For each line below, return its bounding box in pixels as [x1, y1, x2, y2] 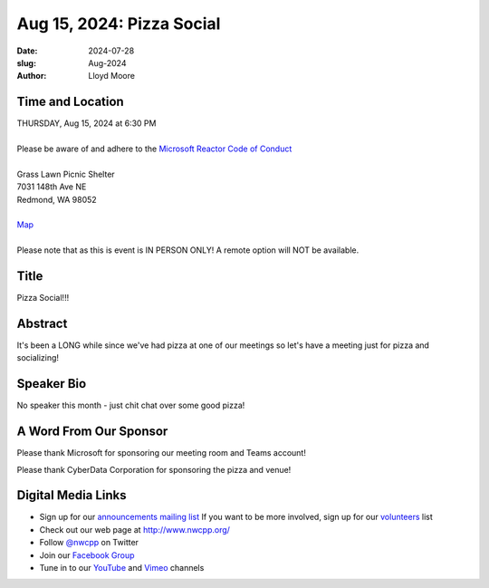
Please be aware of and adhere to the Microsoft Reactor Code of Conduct [16, 143, 292, 154]
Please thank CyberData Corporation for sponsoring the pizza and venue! [16, 464, 292, 475]
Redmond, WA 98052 [16, 194, 97, 205]
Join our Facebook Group [39, 549, 135, 561]
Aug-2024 [88, 57, 127, 68]
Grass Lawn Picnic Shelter [16, 169, 115, 179]
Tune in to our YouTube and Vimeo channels [39, 563, 205, 574]
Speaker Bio [16, 376, 87, 391]
